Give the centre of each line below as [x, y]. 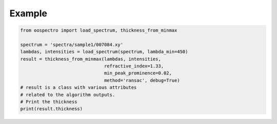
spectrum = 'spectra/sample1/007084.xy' [72, 44]
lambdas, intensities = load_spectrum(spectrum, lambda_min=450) [104, 52]
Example [28, 13]
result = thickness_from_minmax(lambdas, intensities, [91, 59]
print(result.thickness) [52, 109]
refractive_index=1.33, [134, 66]
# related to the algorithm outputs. [68, 95]
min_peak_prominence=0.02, [138, 73]
